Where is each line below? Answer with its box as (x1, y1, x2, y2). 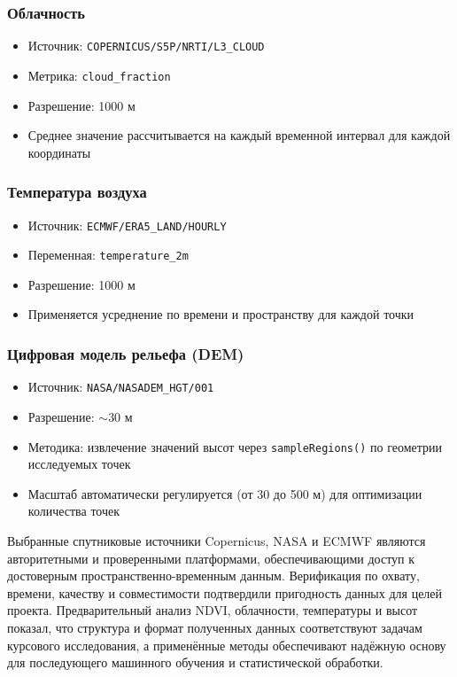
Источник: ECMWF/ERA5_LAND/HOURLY (27, 215, 227, 234)
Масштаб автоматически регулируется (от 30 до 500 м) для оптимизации (27, 484, 422, 502)
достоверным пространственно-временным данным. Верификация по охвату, (7, 566, 420, 585)
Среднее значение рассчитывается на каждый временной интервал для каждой (27, 126, 451, 144)
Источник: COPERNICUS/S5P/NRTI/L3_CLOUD (27, 36, 265, 55)
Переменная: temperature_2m (27, 245, 189, 264)
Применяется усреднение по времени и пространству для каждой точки (27, 305, 414, 323)
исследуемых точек (27, 455, 131, 473)
